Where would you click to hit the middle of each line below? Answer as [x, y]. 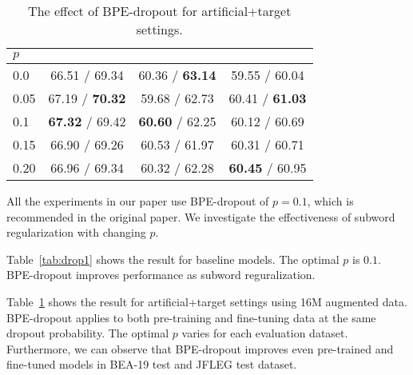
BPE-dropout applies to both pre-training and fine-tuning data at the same [191, 317]
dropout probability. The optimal [88, 333]
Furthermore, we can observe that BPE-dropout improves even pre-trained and [200, 348]
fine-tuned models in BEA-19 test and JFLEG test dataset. [152, 364]
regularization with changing [76, 232]
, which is [330, 201]
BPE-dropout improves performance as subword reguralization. [161, 275]
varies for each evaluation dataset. [265, 333]
